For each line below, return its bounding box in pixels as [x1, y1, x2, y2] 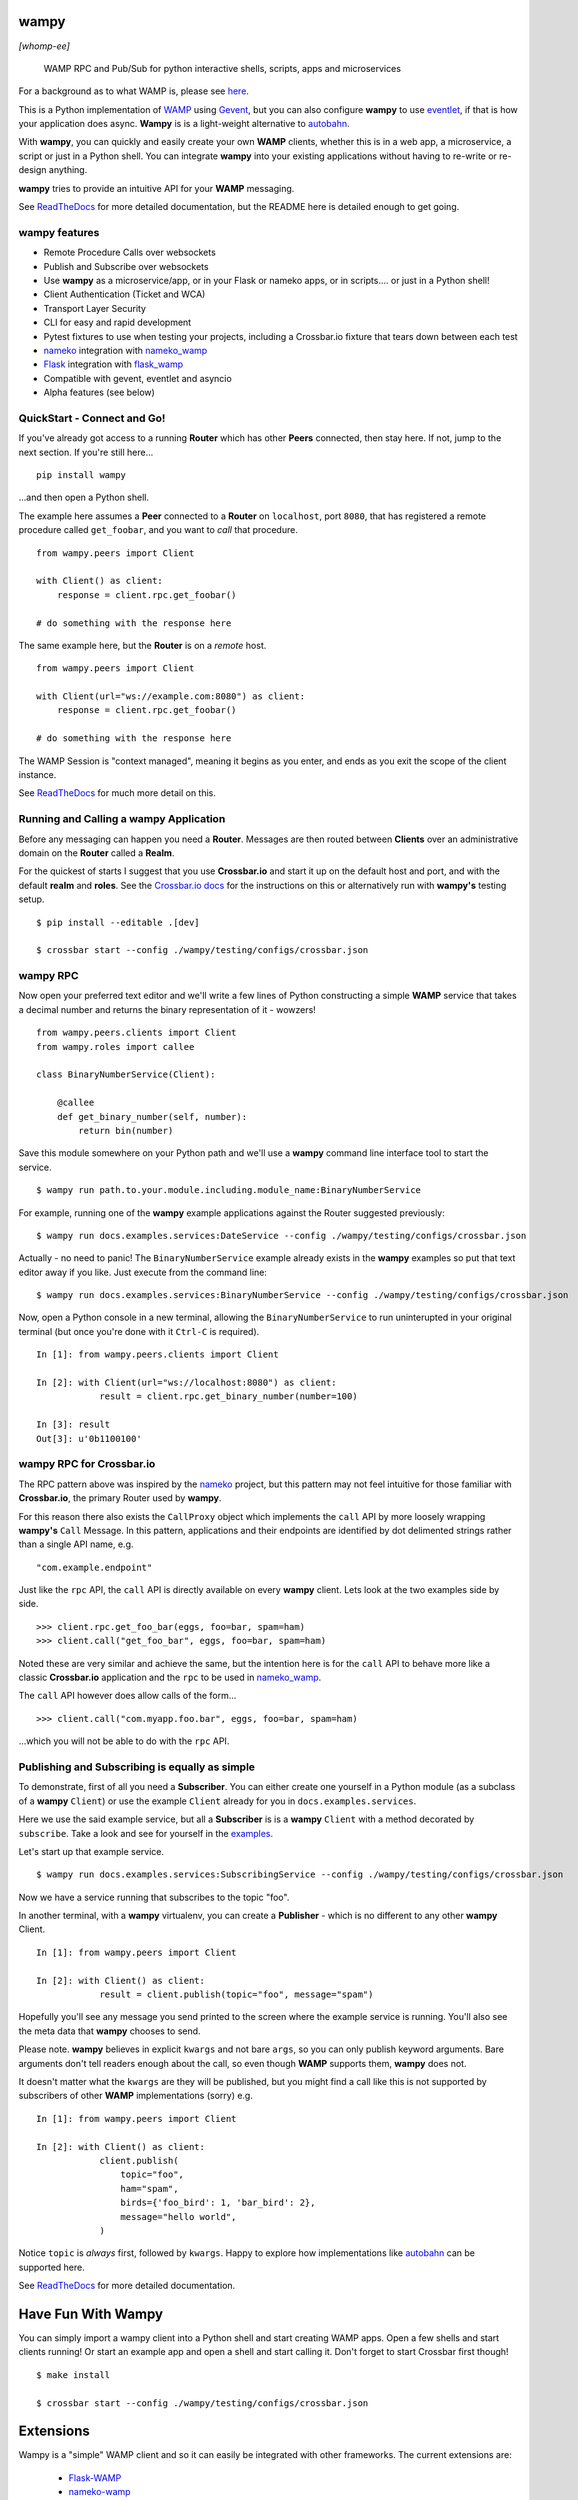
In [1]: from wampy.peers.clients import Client [36, 1349, 279, 1360]
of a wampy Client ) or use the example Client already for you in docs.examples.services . [18, 1795, 417, 1807]
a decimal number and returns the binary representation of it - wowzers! [18, 1003, 317, 1015]
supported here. [18, 2261, 85, 2273]
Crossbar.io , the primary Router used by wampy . [18, 1492, 222, 1504]
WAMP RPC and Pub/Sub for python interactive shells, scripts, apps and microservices [43, 62, 402, 74]
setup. [18, 893, 45, 905]
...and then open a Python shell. [18, 491, 150, 504]
